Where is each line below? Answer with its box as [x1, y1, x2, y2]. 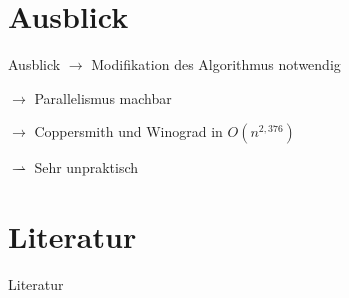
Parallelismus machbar [34, 87, 172, 108]
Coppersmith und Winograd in [34, 121, 223, 142]
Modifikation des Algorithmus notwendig [91, 54, 341, 75]
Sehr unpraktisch [34, 157, 139, 178]
